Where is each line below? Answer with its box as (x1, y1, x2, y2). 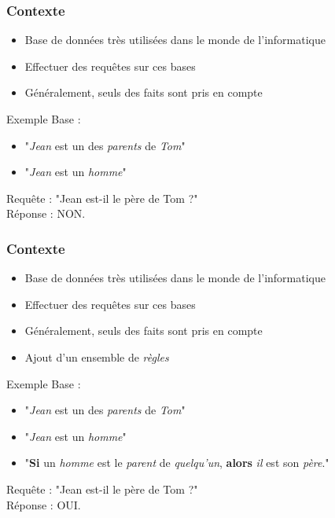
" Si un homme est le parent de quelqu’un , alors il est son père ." (24, 454, 329, 471)
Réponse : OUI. (6, 496, 81, 512)
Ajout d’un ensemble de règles (24, 348, 169, 365)
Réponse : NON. (6, 205, 86, 222)
